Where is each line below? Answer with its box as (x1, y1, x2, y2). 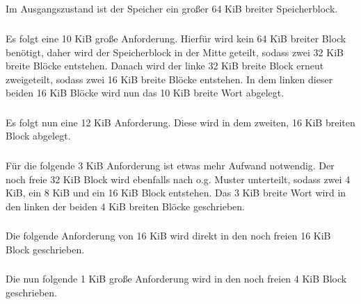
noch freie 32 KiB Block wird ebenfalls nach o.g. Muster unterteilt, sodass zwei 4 (6, 171, 351, 186)
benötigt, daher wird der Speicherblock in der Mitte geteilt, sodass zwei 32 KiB (6, 44, 344, 59)
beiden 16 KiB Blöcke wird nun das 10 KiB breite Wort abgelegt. (6, 85, 284, 100)
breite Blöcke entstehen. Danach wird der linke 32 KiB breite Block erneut (6, 58, 324, 73)
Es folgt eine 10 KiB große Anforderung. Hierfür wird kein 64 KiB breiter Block (6, 31, 346, 45)
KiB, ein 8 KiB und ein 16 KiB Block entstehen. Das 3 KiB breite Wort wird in (6, 185, 346, 200)
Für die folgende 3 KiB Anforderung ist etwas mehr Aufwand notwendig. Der (6, 158, 335, 172)
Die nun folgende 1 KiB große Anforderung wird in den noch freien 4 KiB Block (6, 271, 347, 286)
